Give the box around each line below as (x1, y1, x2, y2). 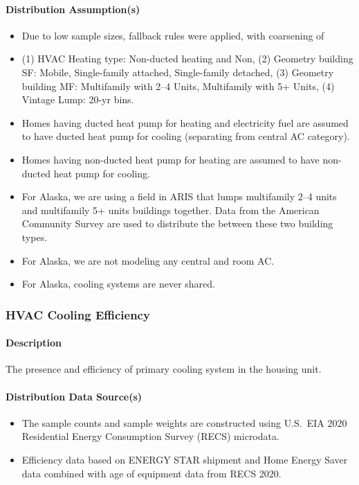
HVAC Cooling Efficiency (6, 306, 150, 323)
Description (6, 335, 62, 350)
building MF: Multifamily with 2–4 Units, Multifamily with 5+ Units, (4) (21, 78, 335, 93)
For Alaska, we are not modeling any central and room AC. (21, 253, 275, 267)
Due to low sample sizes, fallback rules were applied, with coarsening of (21, 28, 324, 42)
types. (21, 229, 48, 244)
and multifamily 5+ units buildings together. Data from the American (21, 202, 320, 217)
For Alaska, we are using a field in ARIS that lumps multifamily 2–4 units (21, 189, 337, 204)
